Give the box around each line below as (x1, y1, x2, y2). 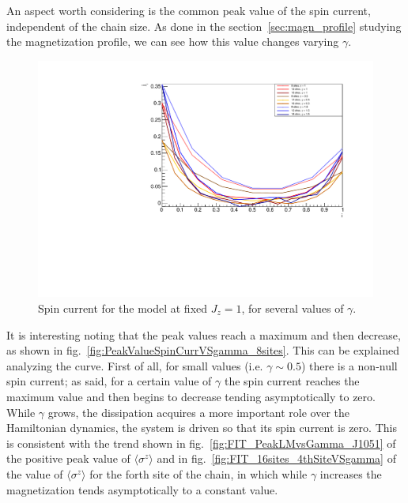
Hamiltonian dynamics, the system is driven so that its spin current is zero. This (6, 419, 397, 436)
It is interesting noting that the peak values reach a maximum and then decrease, (6, 326, 401, 343)
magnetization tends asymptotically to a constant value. (6, 481, 278, 497)
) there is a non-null (300, 357, 398, 373)
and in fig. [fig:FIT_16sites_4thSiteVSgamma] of (157, 450, 396, 467)
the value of (6, 465, 63, 482)
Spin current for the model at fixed (38, 300, 208, 317)
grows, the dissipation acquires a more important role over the (47, 404, 350, 420)
